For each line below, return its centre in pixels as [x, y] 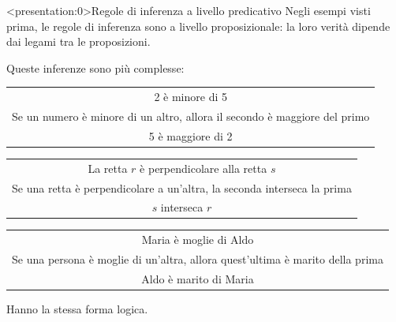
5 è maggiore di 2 [191, 135]
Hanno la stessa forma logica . [77, 308]
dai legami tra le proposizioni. [78, 41]
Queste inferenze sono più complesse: [95, 67]
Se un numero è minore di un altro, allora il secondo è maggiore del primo [191, 116]
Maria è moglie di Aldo [198, 240]
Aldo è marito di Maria [198, 278]
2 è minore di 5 [191, 97]
